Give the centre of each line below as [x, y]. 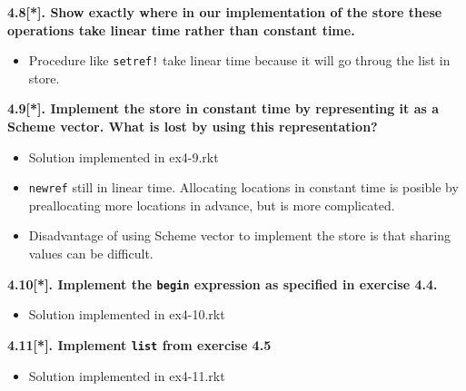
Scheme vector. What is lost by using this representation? [193, 127]
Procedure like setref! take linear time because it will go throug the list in [239, 60]
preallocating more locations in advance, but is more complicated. [212, 205]
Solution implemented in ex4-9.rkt [124, 156]
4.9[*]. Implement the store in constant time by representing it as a [223, 108]
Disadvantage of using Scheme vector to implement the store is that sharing [240, 235]
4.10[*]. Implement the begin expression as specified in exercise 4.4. [223, 283]
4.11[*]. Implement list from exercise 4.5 [139, 344]
